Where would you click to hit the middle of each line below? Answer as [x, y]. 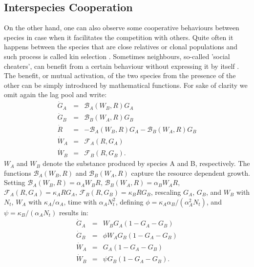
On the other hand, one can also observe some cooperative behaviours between [122, 28]
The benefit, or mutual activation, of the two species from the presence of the [120, 75]
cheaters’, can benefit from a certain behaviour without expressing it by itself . [122, 66]
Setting [15, 182]
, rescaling [166, 192]
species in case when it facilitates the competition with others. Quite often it [119, 37]
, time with [80, 201]
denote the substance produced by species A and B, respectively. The [146, 163]
